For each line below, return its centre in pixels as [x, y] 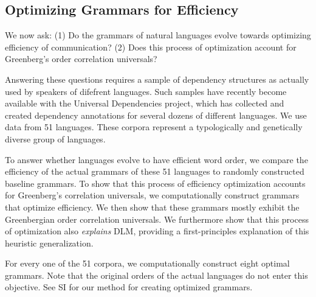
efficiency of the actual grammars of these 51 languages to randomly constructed [155, 171]
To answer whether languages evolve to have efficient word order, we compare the [156, 159]
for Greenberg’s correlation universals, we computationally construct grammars [152, 195]
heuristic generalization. [49, 243]
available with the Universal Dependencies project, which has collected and [145, 103]
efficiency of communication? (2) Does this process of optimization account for [151, 47]
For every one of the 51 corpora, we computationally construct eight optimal [147, 263]
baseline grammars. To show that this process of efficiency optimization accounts [155, 183]
